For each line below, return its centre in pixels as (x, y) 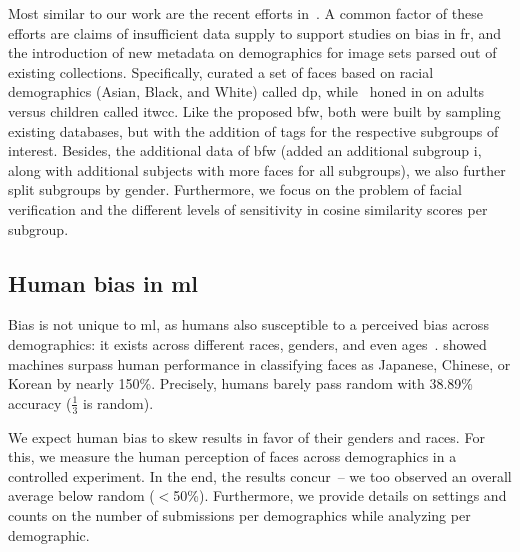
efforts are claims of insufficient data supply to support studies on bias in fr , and (255, 32)
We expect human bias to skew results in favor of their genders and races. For (246, 436)
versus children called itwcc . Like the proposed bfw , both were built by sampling (254, 110)
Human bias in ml (103, 282)
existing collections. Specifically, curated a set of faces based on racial (221, 71)
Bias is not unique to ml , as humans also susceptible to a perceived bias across (248, 324)
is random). (118, 402)
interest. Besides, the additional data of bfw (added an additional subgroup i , (245, 150)
